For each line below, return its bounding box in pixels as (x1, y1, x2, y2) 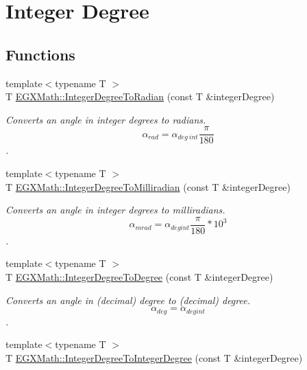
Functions (5, 43, 75, 65)
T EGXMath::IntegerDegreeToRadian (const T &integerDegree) (5, 89, 275, 104)
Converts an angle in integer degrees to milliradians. (5, 203, 225, 217)
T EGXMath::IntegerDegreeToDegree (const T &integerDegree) (5, 270, 273, 284)
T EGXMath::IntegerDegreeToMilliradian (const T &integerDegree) (5, 179, 291, 194)
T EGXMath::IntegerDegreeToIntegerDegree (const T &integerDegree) (5, 350, 303, 365)
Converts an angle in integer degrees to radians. (5, 112, 206, 126)
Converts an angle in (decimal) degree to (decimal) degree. (5, 292, 250, 307)
